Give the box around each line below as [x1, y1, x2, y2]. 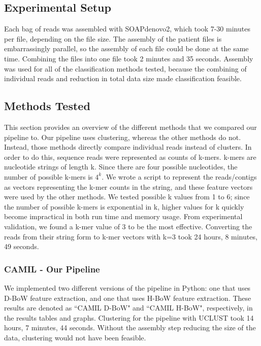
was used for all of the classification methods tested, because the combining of [4, 63, 247, 74]
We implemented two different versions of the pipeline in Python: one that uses [4, 282, 251, 293]
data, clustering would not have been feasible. [4, 332, 146, 342]
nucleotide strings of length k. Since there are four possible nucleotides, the [4, 161, 238, 172]
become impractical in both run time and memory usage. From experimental [4, 211, 243, 222]
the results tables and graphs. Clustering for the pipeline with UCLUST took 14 [4, 312, 254, 323]
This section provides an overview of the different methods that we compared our [4, 121, 257, 132]
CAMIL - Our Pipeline [4, 262, 100, 275]
